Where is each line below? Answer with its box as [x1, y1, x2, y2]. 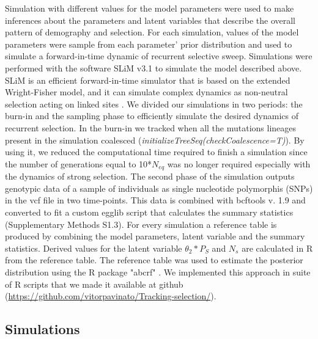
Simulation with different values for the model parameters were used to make [5, 2, 294, 14]
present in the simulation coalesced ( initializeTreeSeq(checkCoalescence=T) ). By [5, 133, 305, 146]
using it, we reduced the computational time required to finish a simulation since [5, 145, 308, 158]
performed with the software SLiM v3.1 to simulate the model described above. [5, 61, 302, 74]
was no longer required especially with [167, 157, 311, 170]
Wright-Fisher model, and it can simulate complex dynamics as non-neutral [5, 86, 288, 98]
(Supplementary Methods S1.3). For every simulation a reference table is [5, 217, 277, 230]
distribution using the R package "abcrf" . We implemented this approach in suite [5, 265, 311, 278]
